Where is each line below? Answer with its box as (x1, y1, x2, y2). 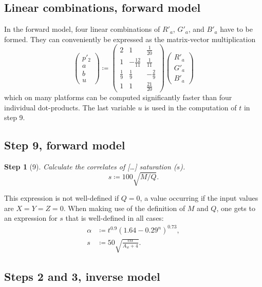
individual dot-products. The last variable (4, 102, 136, 112)
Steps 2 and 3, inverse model (4, 269, 160, 284)
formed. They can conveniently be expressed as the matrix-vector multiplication (4, 33, 256, 44)
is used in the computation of (144, 102, 237, 112)
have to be (220, 24, 253, 34)
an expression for (4, 213, 58, 223)
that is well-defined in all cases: (65, 213, 164, 223)
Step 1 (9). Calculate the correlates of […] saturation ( (4, 161, 177, 171)
